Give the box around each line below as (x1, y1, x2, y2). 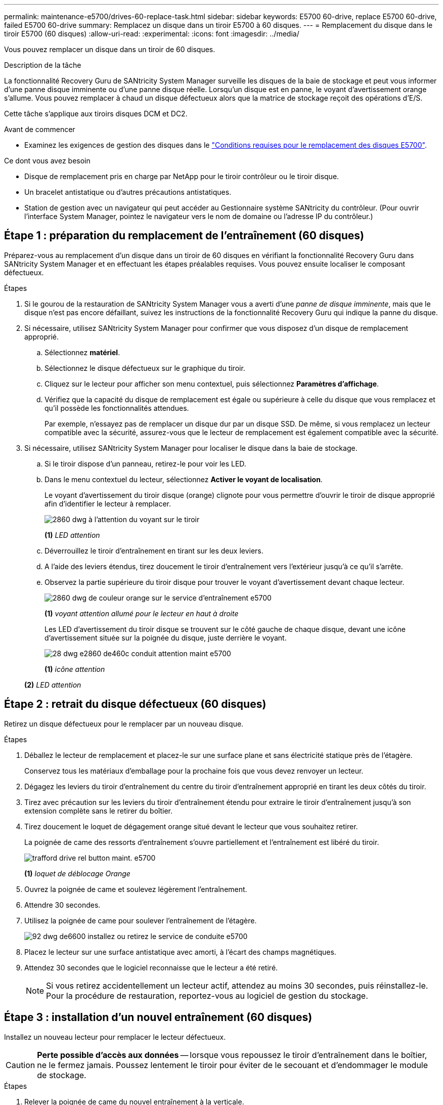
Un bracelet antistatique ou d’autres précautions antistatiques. (24, 188, 232, 196)
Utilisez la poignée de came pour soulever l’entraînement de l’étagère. (24, 916, 257, 925)
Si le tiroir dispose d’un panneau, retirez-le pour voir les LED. (45, 459, 246, 468)
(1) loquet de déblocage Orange (24, 869, 130, 878)
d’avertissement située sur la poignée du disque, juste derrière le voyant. (45, 633, 287, 642)
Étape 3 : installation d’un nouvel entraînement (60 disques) (4, 1011, 313, 1024)
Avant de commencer (4, 125, 75, 134)
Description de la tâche (4, 61, 81, 69)
